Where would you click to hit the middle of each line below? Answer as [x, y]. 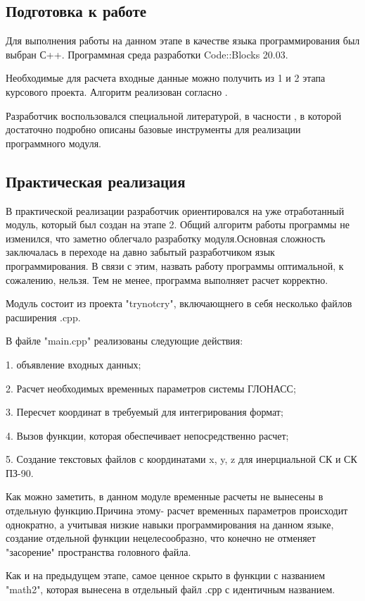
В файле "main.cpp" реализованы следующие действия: [124, 341]
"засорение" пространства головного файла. [98, 551]
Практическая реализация [96, 181]
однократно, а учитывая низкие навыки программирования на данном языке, [170, 524]
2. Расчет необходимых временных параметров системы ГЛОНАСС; [151, 388]
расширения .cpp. [43, 317]
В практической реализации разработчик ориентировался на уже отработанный [175, 210]
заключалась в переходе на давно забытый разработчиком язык [140, 252]
